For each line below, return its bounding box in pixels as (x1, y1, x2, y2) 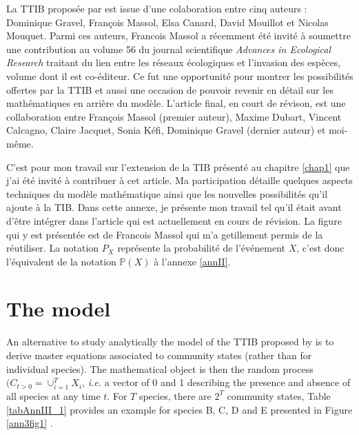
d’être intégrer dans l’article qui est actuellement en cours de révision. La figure (6, 213, 342, 227)
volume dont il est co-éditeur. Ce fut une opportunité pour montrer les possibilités (6, 68, 353, 83)
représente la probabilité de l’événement (117, 241, 286, 255)
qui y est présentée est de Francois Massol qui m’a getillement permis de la (6, 227, 323, 241)
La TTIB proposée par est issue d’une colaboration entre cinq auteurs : (6, 1, 307, 15)
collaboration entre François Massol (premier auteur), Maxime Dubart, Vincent (6, 109, 342, 123)
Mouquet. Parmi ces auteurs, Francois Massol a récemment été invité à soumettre (6, 28, 351, 43)
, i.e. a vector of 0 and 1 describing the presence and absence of (82, 375, 351, 390)
